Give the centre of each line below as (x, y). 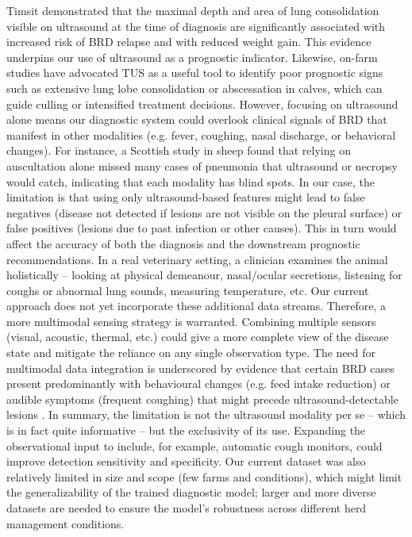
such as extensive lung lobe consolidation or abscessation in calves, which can (194, 88)
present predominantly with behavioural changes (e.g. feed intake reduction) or (198, 384)
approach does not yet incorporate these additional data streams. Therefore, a (196, 306)
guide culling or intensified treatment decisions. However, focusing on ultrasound (202, 104)
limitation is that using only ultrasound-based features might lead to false (186, 197)
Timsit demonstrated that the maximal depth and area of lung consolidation (193, 10)
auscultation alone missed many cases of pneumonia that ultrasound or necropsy (202, 165)
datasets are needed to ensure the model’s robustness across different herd (187, 508)
